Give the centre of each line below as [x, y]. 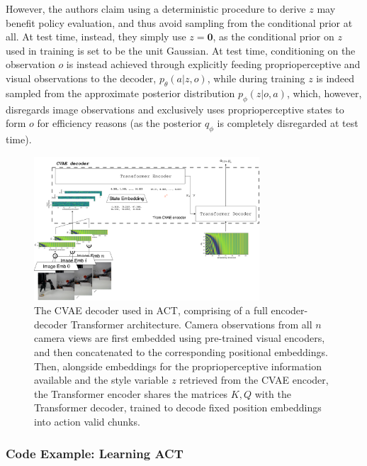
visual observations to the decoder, [81, 78]
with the [273, 393]
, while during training [256, 78]
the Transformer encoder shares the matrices [131, 393]
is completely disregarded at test [288, 123]
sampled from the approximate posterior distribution [120, 93]
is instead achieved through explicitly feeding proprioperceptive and [213, 64]
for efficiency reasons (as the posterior [119, 123]
